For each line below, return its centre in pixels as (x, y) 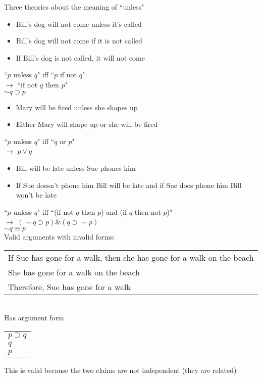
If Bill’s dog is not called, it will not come (80, 57)
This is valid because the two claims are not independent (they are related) (120, 370)
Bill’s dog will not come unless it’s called (79, 23)
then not (148, 211)
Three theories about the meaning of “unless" (74, 7)
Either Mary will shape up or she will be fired (87, 124)
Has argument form (34, 318)
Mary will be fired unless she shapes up (77, 107)
